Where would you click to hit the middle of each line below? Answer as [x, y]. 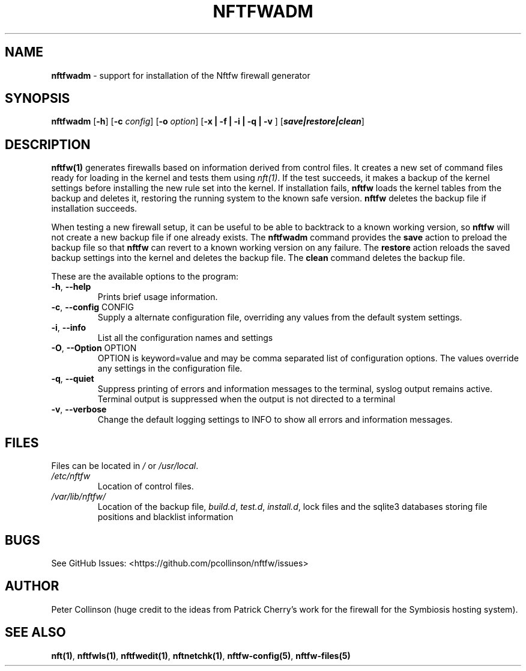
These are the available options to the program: [145, 277]
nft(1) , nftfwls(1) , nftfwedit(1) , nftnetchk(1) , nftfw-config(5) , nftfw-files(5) [201, 655]
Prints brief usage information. [158, 297]
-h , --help [71, 287]
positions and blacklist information [165, 517]
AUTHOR [32, 586]
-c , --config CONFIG [93, 307]
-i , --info [69, 328]
